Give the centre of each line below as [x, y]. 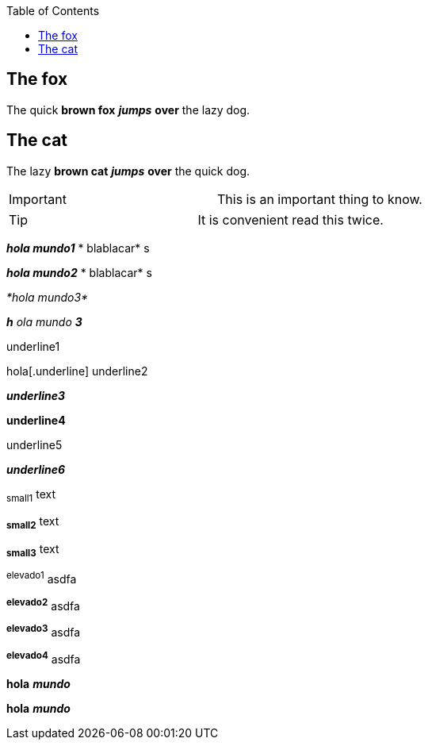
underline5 [34, 444]
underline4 [36, 420]
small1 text [31, 495]
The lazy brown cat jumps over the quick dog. [128, 171]
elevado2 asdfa [43, 604]
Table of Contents [53, 11]
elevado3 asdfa [44, 631]
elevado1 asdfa [42, 578]
